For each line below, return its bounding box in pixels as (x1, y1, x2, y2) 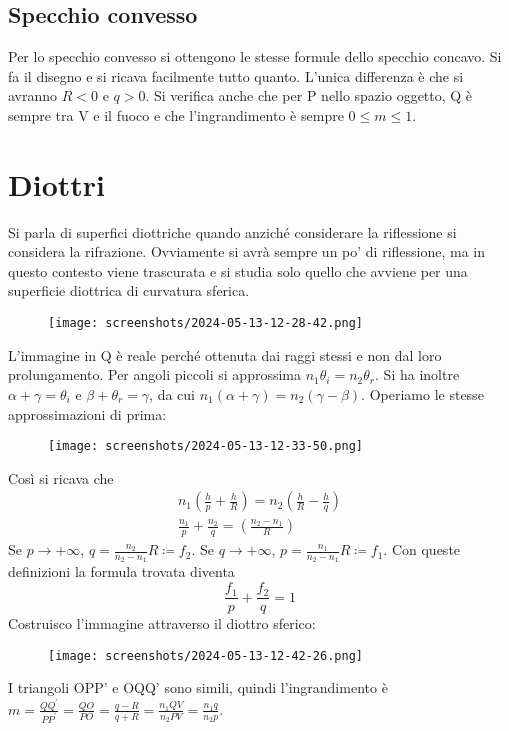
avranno (8, 85, 58, 106)
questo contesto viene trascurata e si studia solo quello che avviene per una (8, 260, 468, 281)
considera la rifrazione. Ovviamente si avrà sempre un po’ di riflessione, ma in (8, 241, 486, 262)
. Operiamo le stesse (361, 383, 484, 404)
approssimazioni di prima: (8, 403, 167, 424)
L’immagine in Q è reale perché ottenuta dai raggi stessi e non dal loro (8, 344, 442, 365)
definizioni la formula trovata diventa (8, 561, 235, 582)
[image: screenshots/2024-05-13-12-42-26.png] (48, 648, 363, 663)
